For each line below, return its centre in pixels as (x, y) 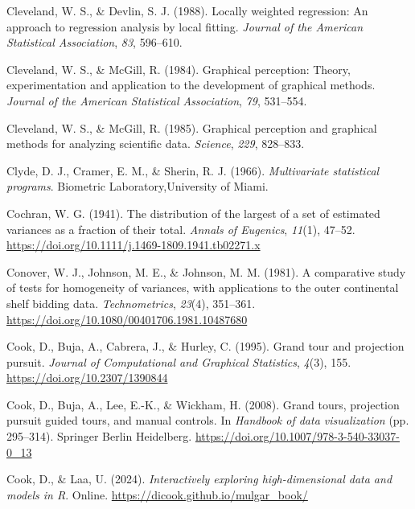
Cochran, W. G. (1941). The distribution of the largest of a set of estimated (193, 213)
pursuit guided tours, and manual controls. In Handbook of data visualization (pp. (208, 420)
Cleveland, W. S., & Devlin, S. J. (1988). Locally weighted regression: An (187, 10)
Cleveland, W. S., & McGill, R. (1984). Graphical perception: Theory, (179, 69)
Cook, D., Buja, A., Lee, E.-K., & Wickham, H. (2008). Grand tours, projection (203, 404)
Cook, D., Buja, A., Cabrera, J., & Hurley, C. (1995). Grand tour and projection (205, 346)
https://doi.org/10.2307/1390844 (87, 378)
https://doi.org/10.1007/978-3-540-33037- (297, 436)
